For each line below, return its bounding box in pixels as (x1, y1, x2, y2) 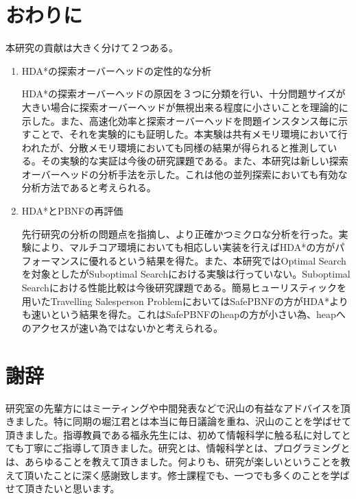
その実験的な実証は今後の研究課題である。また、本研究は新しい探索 (40, 154, 348, 168)
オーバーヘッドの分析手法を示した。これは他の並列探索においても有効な (21, 167, 348, 181)
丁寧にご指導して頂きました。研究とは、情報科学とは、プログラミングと (24, 441, 351, 455)
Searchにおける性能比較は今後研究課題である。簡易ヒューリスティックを (21, 280, 346, 295)
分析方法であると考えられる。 (21, 180, 156, 195)
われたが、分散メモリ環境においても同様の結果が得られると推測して (21, 140, 328, 154)
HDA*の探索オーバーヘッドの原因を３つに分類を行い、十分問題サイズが (21, 86, 346, 101)
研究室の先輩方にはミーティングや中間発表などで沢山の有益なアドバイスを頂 (5, 400, 351, 415)
